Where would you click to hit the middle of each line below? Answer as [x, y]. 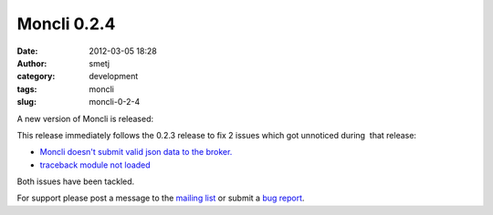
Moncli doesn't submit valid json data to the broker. [136, 152]
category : [36, 77]
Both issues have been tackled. [76, 181]
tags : [27, 89]
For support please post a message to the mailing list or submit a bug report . [161, 198]
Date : [27, 51]
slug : [26, 102]
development [114, 77]
